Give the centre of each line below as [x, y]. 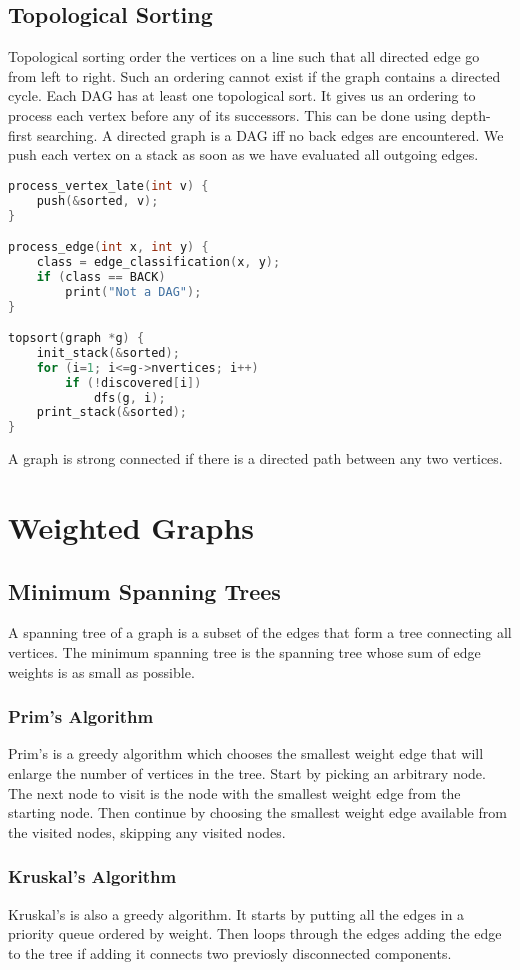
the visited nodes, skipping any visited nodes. [147, 831]
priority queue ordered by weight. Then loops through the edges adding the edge [255, 933]
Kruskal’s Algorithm [92, 876]
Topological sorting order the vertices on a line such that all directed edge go [244, 56]
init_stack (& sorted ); [108, 352]
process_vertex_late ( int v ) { [108, 185]
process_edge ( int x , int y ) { [108, 247]
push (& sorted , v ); [97, 200]
